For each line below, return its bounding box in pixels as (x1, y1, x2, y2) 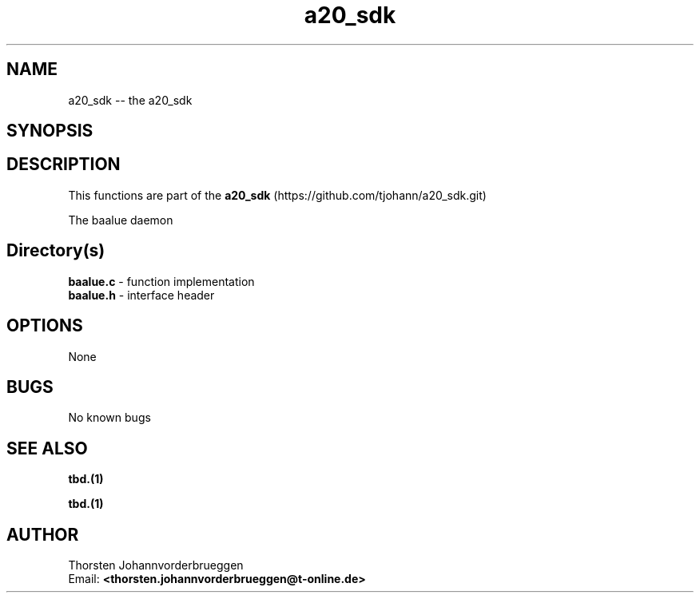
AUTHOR (6, 524, 79, 545)
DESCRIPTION (6, 154, 121, 175)
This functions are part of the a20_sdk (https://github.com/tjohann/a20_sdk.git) (68, 188, 487, 202)
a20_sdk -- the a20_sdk (68, 93, 193, 107)
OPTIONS (6, 315, 83, 336)
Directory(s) (6, 240, 105, 261)
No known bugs (68, 411, 151, 425)
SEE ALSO (6, 438, 88, 458)
